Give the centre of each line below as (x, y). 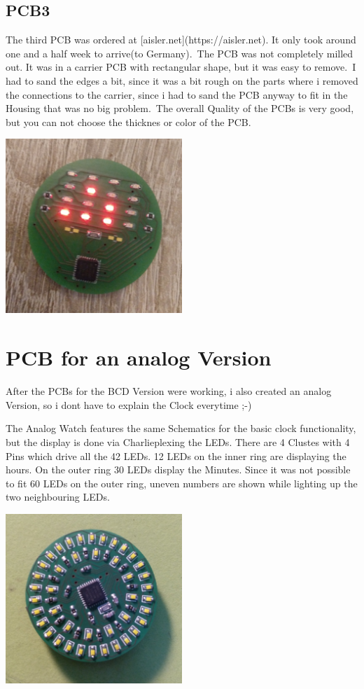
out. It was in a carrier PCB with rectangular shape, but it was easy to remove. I (181, 67)
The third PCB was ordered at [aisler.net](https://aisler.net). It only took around (181, 40)
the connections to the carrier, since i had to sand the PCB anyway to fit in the (177, 94)
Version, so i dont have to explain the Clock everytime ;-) (129, 404)
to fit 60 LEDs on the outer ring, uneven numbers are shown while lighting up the (182, 483)
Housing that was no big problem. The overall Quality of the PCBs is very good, (180, 108)
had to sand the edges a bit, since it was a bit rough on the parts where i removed (182, 80)
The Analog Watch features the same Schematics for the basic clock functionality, (181, 428)
